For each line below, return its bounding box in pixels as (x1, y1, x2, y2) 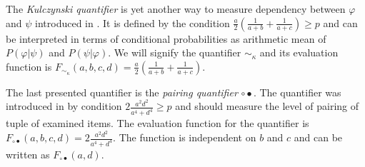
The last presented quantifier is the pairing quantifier (6, 84, 238, 99)
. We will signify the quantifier (108, 45, 241, 60)
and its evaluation (259, 45, 339, 60)
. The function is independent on (113, 130, 256, 144)
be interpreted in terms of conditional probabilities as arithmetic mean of (6, 31, 326, 46)
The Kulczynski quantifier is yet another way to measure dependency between (6, 1, 346, 16)
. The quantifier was (253, 84, 341, 99)
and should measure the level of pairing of (175, 98, 359, 113)
